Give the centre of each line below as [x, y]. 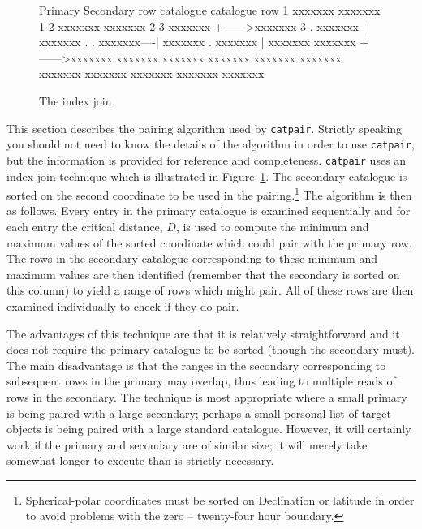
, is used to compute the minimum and [272, 226]
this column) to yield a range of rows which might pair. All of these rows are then [210, 290]
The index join [75, 100]
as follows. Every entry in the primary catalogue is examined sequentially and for [209, 211]
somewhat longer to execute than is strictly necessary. [140, 460]
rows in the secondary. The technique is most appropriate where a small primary [207, 396]
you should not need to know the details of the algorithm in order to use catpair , [211, 144]
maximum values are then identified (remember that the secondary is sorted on [203, 274]
